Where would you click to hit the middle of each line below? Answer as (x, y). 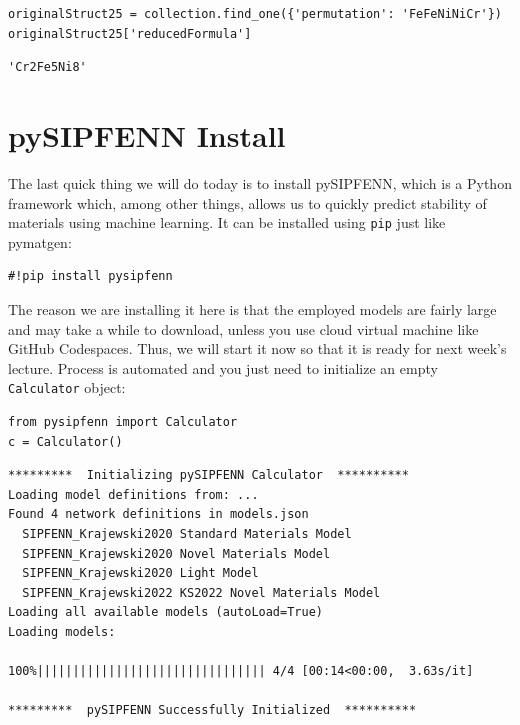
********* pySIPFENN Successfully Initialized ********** (212, 710)
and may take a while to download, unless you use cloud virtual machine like (243, 328)
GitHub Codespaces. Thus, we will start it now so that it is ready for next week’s (257, 348)
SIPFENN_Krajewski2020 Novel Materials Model (176, 553)
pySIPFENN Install (147, 134)
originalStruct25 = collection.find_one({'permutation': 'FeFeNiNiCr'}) (255, 14)
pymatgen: (40, 241)
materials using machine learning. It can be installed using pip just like (227, 222)
